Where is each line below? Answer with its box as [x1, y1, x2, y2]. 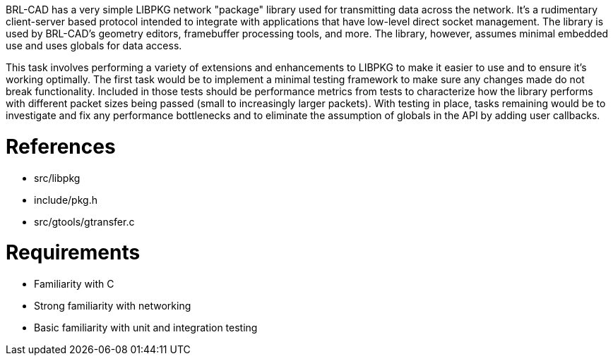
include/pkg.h [34, 193, 97, 206]
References [6, 134, 116, 159]
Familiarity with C [34, 278, 114, 290]
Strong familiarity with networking [34, 300, 191, 312]
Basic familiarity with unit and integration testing [34, 322, 258, 334]
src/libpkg [34, 171, 81, 184]
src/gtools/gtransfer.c [34, 215, 135, 228]
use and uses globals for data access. [6, 39, 182, 51]
